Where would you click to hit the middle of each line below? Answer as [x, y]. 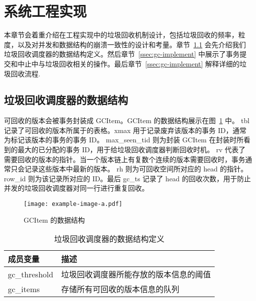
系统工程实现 [46, 11]
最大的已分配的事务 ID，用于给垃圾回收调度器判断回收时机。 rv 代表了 [131, 150]
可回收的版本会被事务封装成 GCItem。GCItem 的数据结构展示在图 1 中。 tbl [127, 120]
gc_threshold [31, 274]
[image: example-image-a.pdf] [73, 204]
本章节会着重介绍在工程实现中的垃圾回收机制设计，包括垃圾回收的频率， [121, 35]
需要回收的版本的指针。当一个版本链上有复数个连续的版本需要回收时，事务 [125, 159]
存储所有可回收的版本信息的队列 [120, 289]
